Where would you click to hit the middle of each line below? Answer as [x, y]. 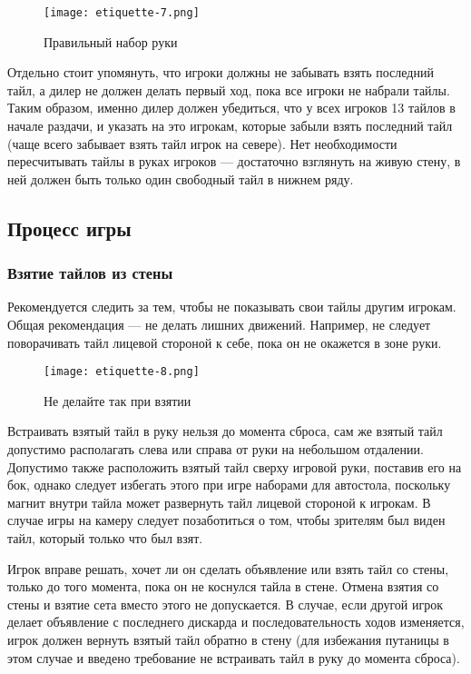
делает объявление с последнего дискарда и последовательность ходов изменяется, [236, 622]
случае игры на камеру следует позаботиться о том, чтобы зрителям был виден [226, 520]
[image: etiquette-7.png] [122, 13]
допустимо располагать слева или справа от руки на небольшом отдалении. [216, 449]
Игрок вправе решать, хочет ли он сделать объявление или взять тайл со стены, [228, 568]
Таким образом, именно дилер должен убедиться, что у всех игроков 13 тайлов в [231, 108]
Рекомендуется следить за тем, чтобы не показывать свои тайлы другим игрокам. [232, 307]
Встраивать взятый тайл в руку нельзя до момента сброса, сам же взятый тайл [225, 431]
